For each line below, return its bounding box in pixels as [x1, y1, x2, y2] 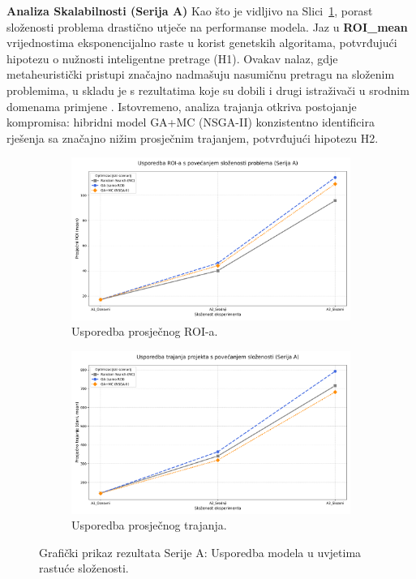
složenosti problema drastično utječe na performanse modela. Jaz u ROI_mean [6, 18, 408, 35]
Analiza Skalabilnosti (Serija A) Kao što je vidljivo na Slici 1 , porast [6, 2, 373, 19]
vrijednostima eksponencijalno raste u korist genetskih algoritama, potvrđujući [6, 34, 397, 51]
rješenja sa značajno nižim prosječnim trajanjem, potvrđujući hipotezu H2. [6, 129, 379, 146]
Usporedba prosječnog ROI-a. [71, 323, 218, 340]
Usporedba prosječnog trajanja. [71, 517, 227, 534]
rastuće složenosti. [39, 560, 129, 577]
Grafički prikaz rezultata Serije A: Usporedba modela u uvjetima [39, 543, 362, 560]
